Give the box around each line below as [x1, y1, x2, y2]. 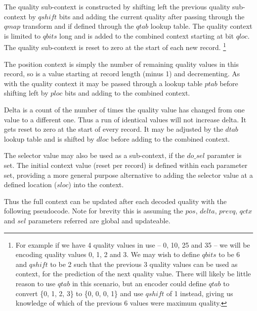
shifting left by [4, 88, 48, 98]
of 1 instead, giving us [166, 288, 233, 298]
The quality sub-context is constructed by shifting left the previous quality [4, 1, 230, 11]
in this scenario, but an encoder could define [72, 278, 207, 288]
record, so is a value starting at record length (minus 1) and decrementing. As [4, 68, 240, 79]
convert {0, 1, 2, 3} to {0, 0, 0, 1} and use [15, 288, 143, 298]
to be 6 [218, 249, 240, 259]
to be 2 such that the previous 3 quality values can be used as [50, 259, 238, 269]
